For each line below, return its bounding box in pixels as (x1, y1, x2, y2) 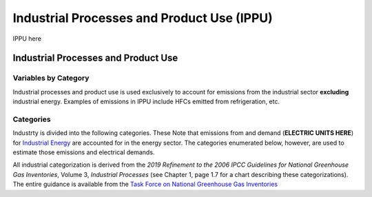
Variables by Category (12, 73, 90, 83)
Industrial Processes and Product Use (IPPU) (12, 10, 273, 25)
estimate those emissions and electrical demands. (12, 148, 155, 156)
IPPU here (12, 34, 41, 43)
